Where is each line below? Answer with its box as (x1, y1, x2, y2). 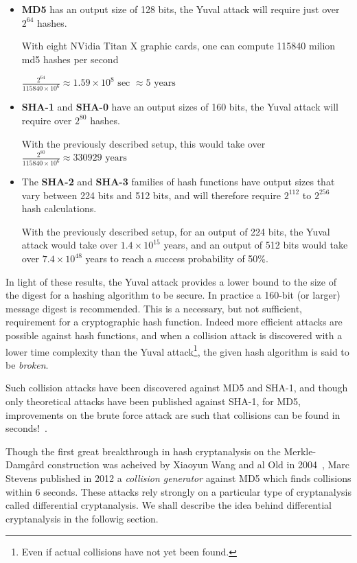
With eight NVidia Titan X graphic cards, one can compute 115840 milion (21, 38, 336, 53)
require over (21, 113, 72, 127)
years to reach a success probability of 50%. (85, 251, 268, 266)
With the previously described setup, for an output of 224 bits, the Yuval (21, 224, 330, 238)
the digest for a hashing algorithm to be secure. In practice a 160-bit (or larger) (5, 288, 341, 302)
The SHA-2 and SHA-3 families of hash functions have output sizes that (21, 174, 335, 189)
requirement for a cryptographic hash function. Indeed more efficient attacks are (5, 314, 343, 329)
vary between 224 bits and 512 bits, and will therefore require (21, 187, 281, 202)
